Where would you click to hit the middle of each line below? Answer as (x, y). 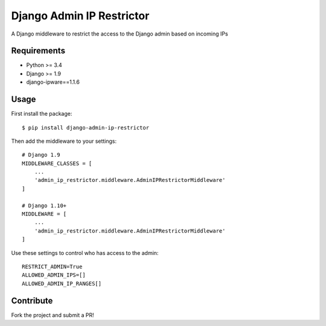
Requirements (38, 51)
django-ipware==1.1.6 (53, 82)
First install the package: (42, 114)
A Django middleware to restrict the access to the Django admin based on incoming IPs (120, 34)
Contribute (32, 300)
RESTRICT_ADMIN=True (52, 267)
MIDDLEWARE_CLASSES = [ (57, 163)
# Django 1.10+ (44, 205)
